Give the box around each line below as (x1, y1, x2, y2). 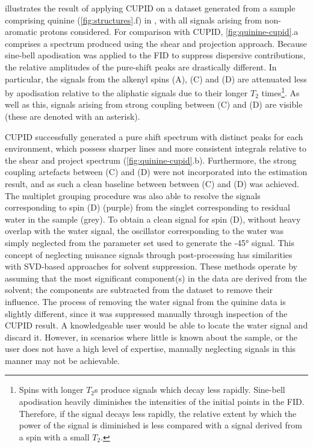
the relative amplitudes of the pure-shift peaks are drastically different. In (5, 60, 277, 73)
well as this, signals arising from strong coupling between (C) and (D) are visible (5, 98, 303, 111)
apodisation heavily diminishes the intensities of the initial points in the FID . (19, 395, 305, 408)
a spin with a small (19, 430, 90, 443)
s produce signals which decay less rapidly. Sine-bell (95, 383, 285, 396)
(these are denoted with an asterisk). (5, 110, 140, 122)
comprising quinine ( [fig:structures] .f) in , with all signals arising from (5, 13, 262, 26)
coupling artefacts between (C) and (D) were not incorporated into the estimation (5, 165, 308, 178)
